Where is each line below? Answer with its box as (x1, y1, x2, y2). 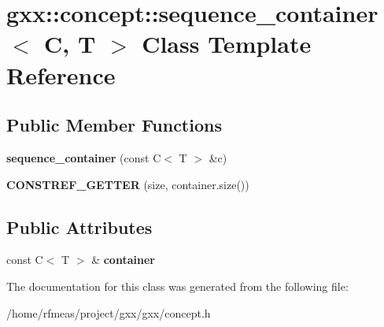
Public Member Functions (6, 113, 222, 137)
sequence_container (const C (6, 149, 161, 165)
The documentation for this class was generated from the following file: (6, 277, 349, 294)
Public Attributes (6, 214, 153, 239)
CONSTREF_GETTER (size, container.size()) (6, 176, 249, 192)
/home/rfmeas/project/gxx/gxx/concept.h (6, 304, 211, 321)
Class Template (142, 28, 312, 60)
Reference (6, 58, 116, 91)
